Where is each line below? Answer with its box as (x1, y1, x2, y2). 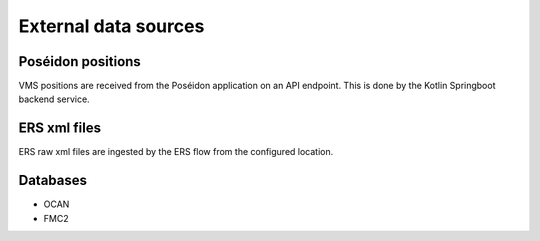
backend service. (18, 93, 90, 105)
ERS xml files (18, 120, 102, 137)
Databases (18, 172, 88, 189)
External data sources (18, 15, 205, 37)
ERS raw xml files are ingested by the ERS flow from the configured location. (18, 146, 334, 158)
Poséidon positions (18, 53, 142, 70)
